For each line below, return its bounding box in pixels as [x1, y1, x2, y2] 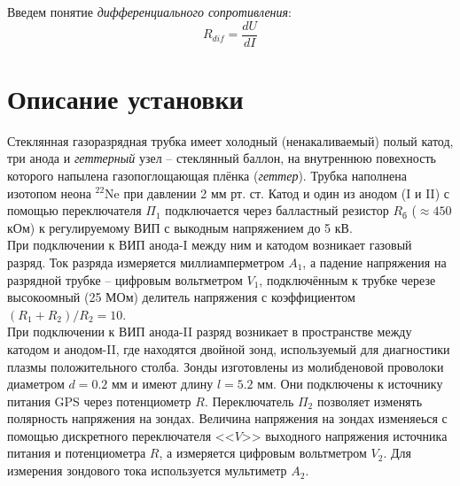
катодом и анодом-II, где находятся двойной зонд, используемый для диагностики [7, 339, 450, 358]
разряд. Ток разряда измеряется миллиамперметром [7, 252, 285, 271]
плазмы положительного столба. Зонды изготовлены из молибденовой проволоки [7, 357, 444, 375]
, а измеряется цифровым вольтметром [159, 444, 367, 462]
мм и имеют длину [111, 374, 214, 393]
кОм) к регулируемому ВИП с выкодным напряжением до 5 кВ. [7, 218, 353, 236]
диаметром [7, 374, 65, 393]
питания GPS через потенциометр [7, 391, 191, 410]
